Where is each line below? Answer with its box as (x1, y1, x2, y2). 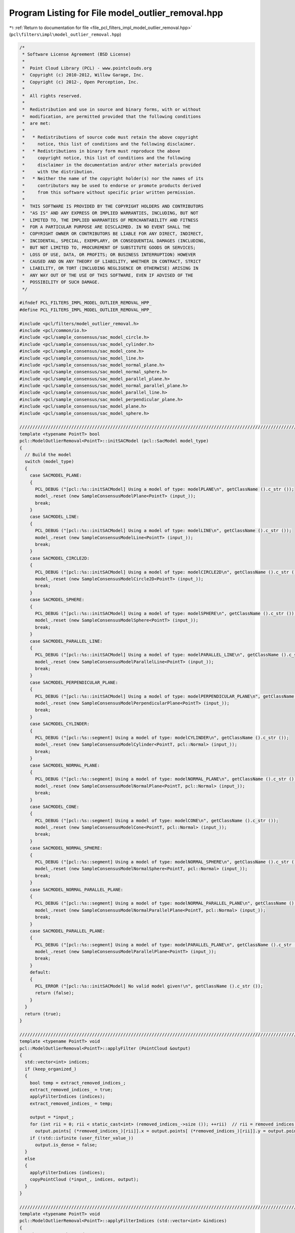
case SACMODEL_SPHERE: (29, 597, 85, 603)
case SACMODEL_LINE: (29, 514, 80, 520)
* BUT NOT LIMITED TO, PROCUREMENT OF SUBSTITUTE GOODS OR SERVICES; (22, 245, 196, 251)
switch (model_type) (25, 459, 74, 465)
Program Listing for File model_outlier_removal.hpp (9, 7, 223, 18)
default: (29, 970, 51, 975)
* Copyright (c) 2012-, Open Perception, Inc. (22, 79, 139, 85)
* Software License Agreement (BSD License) (22, 52, 131, 57)
